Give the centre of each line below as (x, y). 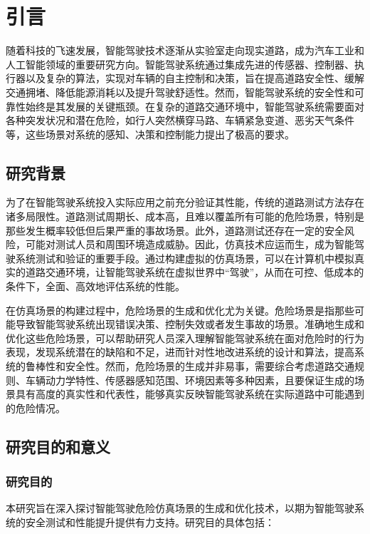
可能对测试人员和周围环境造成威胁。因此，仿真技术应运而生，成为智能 (190, 244)
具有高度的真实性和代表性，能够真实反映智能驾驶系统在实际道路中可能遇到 (190, 394)
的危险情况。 (36, 407)
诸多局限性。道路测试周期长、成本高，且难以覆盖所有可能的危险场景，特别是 (185, 216)
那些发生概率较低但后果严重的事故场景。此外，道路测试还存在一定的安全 (175, 230)
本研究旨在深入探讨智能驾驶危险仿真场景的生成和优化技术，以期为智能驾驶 (180, 508)
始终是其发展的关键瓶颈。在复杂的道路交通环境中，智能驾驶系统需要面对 (195, 106)
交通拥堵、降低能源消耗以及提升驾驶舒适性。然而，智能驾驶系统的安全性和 (180, 92)
